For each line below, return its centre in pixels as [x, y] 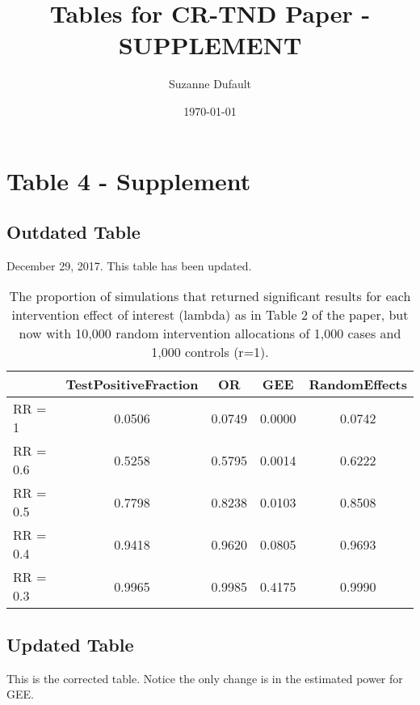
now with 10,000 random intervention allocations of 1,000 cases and [210, 333]
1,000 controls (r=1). [210, 352]
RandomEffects [358, 384]
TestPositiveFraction [132, 384]
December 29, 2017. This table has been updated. [129, 265]
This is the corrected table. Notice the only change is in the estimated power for [205, 678]
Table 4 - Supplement [129, 180]
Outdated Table [73, 232]
